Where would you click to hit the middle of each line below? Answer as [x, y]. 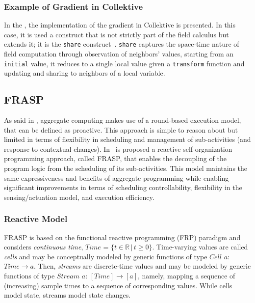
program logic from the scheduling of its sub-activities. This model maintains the [126, 168]
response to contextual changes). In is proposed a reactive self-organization [118, 149]
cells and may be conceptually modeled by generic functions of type [106, 256]
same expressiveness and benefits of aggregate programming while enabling [116, 178]
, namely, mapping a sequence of [187, 276]
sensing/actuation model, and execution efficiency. [79, 197]
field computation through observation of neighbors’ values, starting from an [119, 54]
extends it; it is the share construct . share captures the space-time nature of [122, 44]
